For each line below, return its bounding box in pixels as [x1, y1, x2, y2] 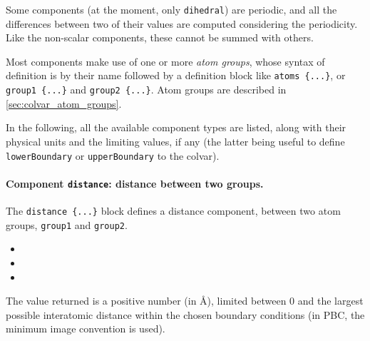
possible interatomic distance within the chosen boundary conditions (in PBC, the [6, 307, 365, 322]
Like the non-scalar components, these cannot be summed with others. [6, 30, 314, 45]
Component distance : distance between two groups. [6, 175, 264, 190]
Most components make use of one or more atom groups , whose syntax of [6, 54, 325, 68]
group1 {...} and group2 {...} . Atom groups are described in [6, 82, 287, 97]
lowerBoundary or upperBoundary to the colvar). [6, 148, 220, 163]
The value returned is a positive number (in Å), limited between [6, 293, 287, 308]
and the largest [297, 293, 364, 308]
